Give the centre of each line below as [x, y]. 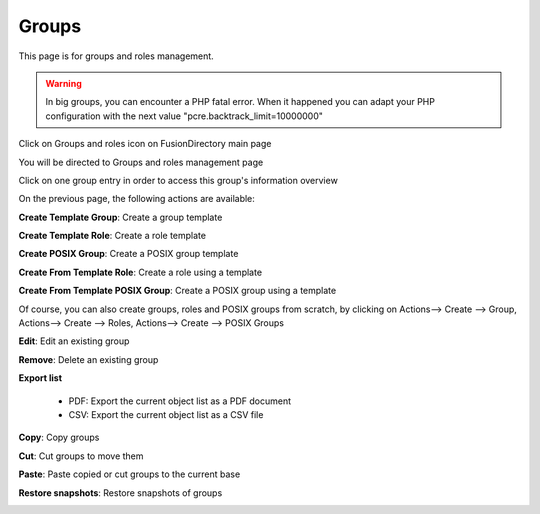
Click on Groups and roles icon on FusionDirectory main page [145, 144]
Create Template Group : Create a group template [120, 217]
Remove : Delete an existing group [88, 359]
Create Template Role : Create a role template [112, 236]
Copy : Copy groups [59, 437]
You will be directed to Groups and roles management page [141, 162]
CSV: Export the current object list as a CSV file [166, 414]
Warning [63, 83]
